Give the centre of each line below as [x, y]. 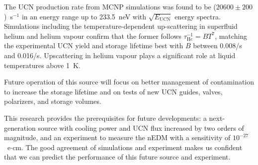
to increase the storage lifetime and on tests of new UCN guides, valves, [113, 91]
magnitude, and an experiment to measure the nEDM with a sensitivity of [117, 137]
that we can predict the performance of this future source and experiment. [117, 157]
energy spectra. [198, 16]
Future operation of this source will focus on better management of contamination [129, 82]
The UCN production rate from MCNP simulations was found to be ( [110, 6]
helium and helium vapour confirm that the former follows [93, 36]
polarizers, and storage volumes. [53, 101]
